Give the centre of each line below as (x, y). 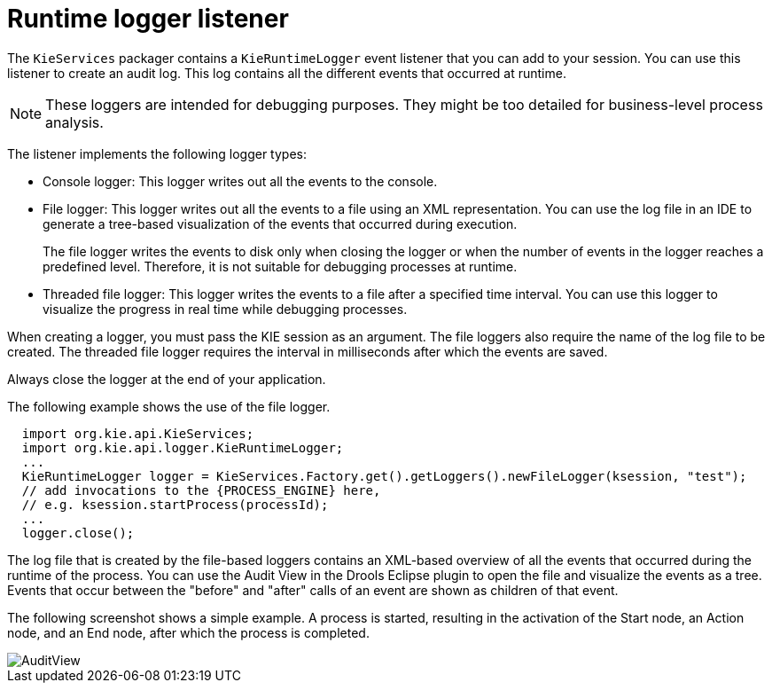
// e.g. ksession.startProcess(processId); (175, 504)
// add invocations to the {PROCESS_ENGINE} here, (201, 490)
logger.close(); (78, 533)
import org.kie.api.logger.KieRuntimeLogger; (183, 447)
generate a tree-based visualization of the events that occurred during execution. (280, 223)
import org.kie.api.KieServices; (138, 433)
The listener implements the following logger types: (157, 153)
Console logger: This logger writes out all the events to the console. (240, 181)
